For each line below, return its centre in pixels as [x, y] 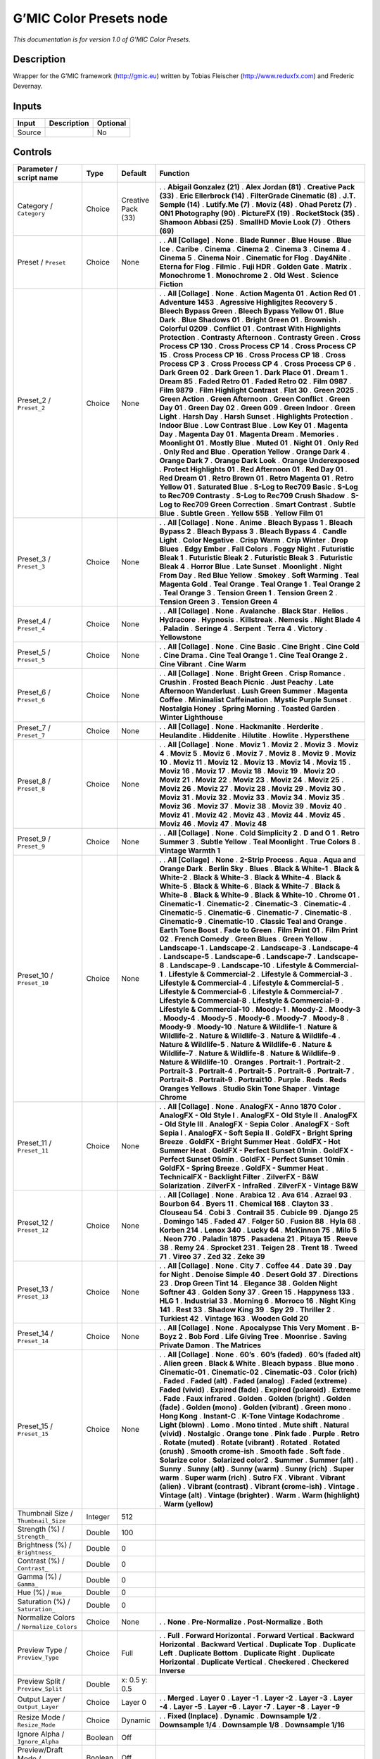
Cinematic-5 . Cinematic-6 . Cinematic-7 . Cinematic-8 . [255, 913]
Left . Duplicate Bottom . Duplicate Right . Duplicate [247, 1653]
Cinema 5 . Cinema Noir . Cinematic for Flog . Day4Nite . [255, 258]
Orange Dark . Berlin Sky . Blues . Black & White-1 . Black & [259, 869]
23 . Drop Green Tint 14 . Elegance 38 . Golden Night [248, 1283]
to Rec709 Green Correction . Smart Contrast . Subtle [265, 504]
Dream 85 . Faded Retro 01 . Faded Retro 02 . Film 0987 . [255, 381]
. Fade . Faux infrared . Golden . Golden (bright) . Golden [255, 1399]
